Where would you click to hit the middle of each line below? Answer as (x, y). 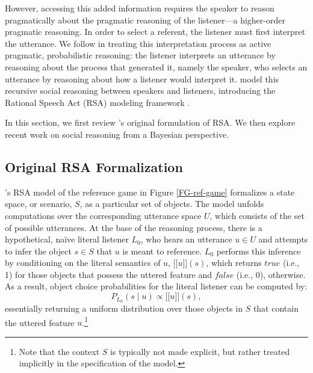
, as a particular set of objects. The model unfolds (172, 204)
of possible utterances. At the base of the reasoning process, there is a (134, 227)
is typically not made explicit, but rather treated (200, 351)
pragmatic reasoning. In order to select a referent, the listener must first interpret (155, 32)
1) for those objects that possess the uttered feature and (108, 274)
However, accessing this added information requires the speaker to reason (140, 8)
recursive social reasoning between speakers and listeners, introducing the (140, 91)
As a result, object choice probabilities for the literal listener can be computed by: (156, 286)
